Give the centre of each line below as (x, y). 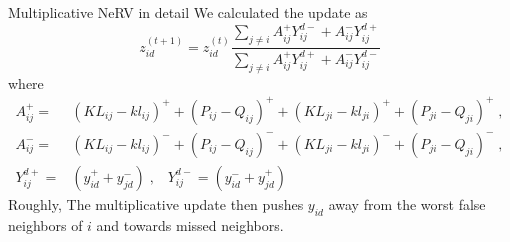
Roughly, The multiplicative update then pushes (156, 203)
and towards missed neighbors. (190, 224)
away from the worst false (407, 203)
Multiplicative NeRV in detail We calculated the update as (188, 12)
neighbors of (45, 224)
